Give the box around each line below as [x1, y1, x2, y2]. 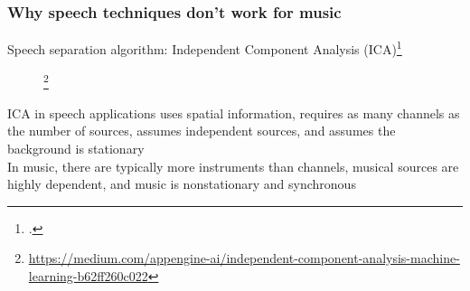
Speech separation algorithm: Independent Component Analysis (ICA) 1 [7, 37, 402, 58]
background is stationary [7, 138, 145, 157]
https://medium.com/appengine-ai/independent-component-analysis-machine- [28, 249, 460, 268]
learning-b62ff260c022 [28, 266, 148, 285]
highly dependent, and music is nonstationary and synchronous [7, 174, 356, 193]
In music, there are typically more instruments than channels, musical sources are [7, 156, 459, 175]
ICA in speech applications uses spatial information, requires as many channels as [7, 103, 460, 122]
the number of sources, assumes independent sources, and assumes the [7, 121, 396, 140]
